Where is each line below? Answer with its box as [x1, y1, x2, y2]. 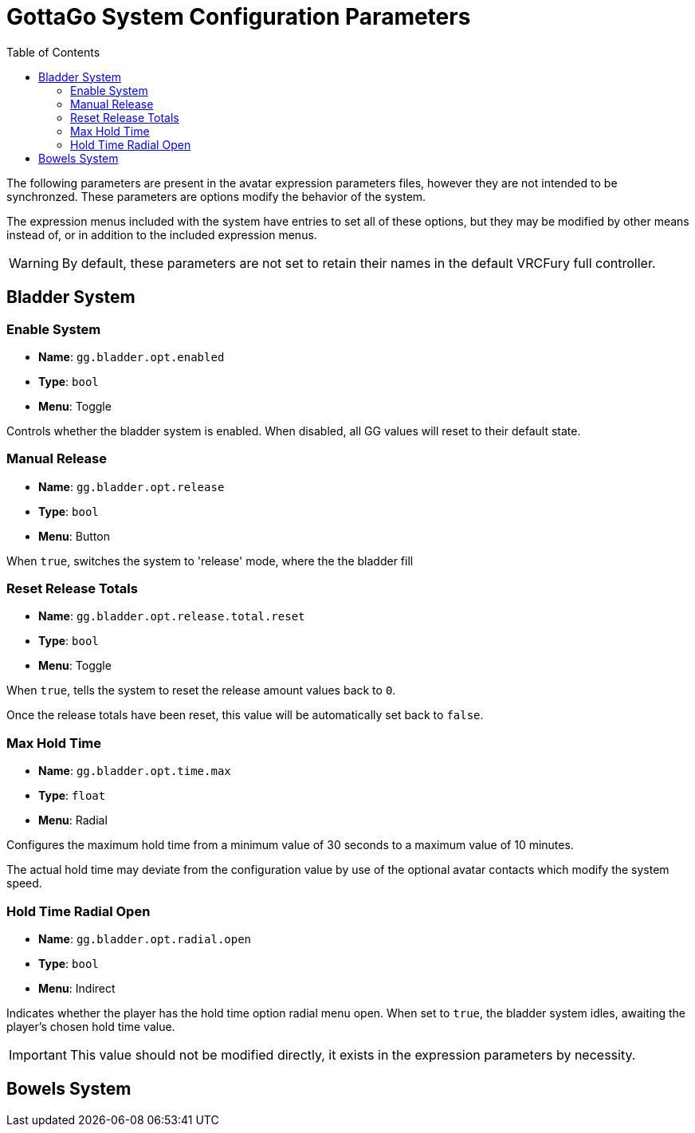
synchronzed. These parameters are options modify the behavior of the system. [6, 189, 426, 203]
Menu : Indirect [38, 981, 116, 995]
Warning [9, 254, 59, 271]
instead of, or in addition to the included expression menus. [6, 227, 317, 242]
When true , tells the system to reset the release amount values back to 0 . [6, 683, 396, 698]
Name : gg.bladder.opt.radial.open [38, 931, 252, 946]
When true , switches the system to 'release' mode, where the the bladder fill [6, 553, 414, 568]
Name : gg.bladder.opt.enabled [38, 349, 225, 364]
